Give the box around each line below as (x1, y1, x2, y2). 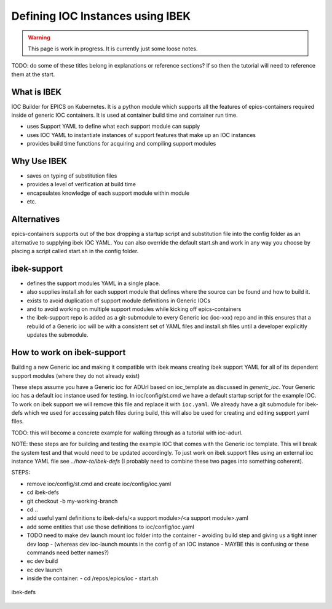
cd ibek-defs (26, 489, 60, 496)
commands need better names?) (26, 549, 109, 556)
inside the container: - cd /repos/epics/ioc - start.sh (26, 575, 159, 582)
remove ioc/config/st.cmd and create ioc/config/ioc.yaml (26, 480, 172, 487)
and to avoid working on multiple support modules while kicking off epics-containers (26, 305, 242, 313)
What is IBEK (11, 87, 61, 97)
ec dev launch (26, 566, 63, 573)
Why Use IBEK (11, 156, 68, 166)
